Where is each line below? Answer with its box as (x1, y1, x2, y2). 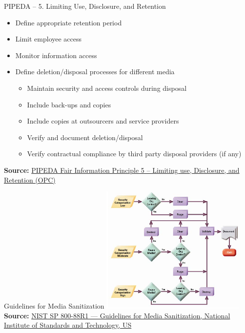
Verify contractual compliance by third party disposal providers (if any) (27, 148, 242, 159)
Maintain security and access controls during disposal (27, 83, 187, 93)
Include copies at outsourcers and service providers (27, 116, 179, 126)
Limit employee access (15, 34, 82, 44)
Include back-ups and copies (27, 99, 111, 109)
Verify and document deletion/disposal (27, 132, 143, 142)
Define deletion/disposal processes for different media (15, 66, 175, 77)
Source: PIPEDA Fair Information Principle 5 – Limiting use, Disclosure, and (4, 165, 240, 175)
